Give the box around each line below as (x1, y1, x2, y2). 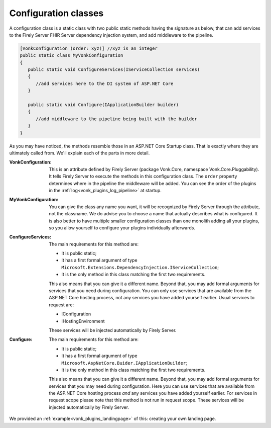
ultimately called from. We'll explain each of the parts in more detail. (9, 150, 150, 156)
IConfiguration (61, 311, 91, 317)
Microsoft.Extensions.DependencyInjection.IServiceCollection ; (61, 264, 219, 270)
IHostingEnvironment (61, 318, 105, 324)
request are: (49, 302, 74, 308)
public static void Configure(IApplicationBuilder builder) (28, 102, 179, 108)
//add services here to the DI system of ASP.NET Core (36, 80, 174, 87)
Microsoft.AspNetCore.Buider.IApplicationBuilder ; (61, 360, 188, 366)
